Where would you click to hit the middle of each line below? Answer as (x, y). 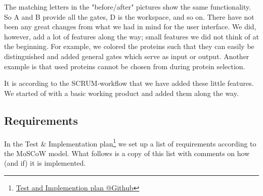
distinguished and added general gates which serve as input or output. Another (127, 56)
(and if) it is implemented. (45, 163)
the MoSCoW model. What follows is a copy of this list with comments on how (127, 153)
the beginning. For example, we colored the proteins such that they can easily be (129, 46)
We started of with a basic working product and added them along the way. (121, 93)
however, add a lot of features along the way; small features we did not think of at (131, 36)
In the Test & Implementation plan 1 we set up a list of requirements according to (130, 142)
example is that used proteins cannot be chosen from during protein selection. (125, 66)
